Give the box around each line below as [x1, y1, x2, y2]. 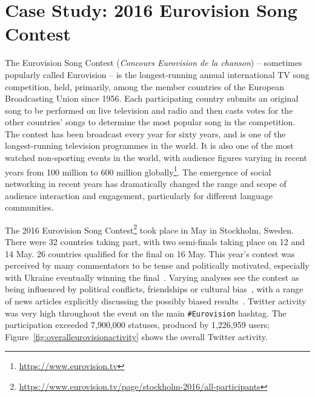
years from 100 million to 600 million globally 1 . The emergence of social [5, 163, 271, 178]
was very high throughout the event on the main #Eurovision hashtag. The [5, 306, 287, 319]
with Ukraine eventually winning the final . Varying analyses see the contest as [5, 271, 299, 283]
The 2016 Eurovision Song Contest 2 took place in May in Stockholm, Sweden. [5, 221, 294, 236]
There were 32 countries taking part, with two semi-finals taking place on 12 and [5, 235, 305, 248]
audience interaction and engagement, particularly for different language [5, 189, 273, 202]
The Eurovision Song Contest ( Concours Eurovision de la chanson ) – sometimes [5, 56, 302, 69]
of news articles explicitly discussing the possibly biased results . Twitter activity [5, 294, 307, 307]
